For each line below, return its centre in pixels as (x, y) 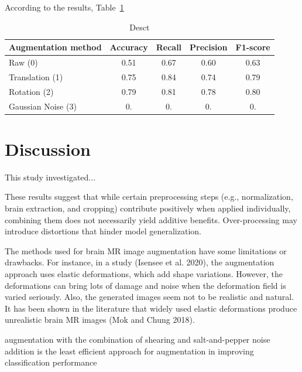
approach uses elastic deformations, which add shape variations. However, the (144, 273)
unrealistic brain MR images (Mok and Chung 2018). (100, 320)
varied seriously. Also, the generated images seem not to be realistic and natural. (150, 297)
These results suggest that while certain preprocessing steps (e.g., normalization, (149, 197)
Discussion (48, 149)
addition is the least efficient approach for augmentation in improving (129, 351)
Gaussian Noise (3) (43, 106)
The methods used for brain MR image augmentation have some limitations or (146, 250)
